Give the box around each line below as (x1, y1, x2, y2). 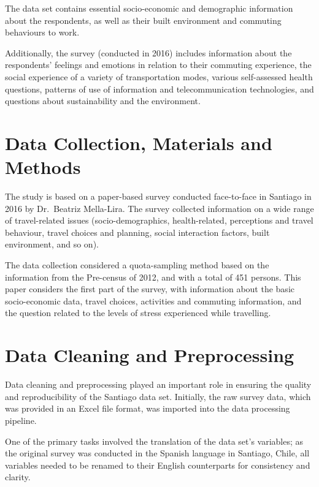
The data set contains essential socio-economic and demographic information (5, 2, 293, 14)
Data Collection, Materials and (5, 130, 272, 155)
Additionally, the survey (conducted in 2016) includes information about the (5, 46, 292, 59)
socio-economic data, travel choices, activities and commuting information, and (5, 294, 302, 307)
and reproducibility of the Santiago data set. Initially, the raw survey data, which (5, 390, 311, 402)
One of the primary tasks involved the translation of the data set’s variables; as (5, 434, 304, 447)
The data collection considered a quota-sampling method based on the (5, 259, 269, 271)
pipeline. (5, 413, 37, 426)
